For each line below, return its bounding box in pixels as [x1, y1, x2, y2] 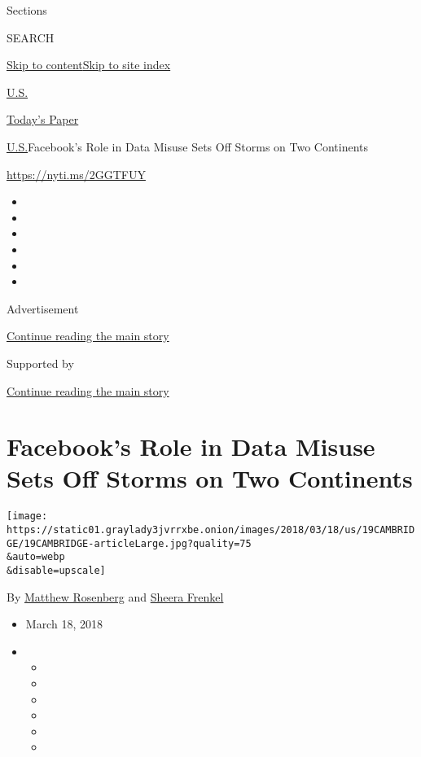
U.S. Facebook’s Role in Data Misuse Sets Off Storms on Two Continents [7, 138, 369, 155]
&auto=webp [7, 551, 65, 563]
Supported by [7, 354, 74, 371]
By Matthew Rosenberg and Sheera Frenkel [7, 588, 224, 605]
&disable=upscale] [7, 565, 106, 577]
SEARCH [7, 28, 55, 46]
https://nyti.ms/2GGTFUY [7, 165, 146, 182]
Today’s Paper [7, 111, 79, 128]
